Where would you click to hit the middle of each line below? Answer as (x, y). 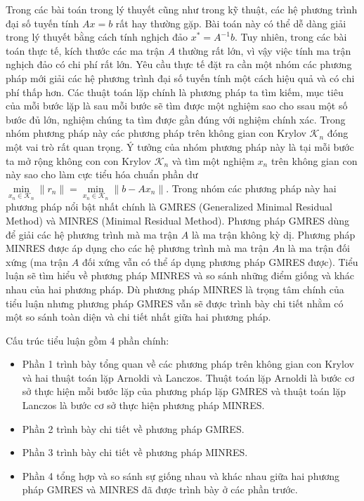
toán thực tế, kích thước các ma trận (85, 50)
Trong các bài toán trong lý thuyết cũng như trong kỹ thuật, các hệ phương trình (182, 9)
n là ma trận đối (314, 248)
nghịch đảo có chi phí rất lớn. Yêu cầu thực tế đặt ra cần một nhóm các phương (179, 64)
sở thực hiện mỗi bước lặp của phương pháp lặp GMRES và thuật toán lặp (184, 391)
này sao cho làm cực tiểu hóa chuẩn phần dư (102, 174)
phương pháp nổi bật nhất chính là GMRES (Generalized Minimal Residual (169, 207)
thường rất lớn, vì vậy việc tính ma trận (265, 50)
